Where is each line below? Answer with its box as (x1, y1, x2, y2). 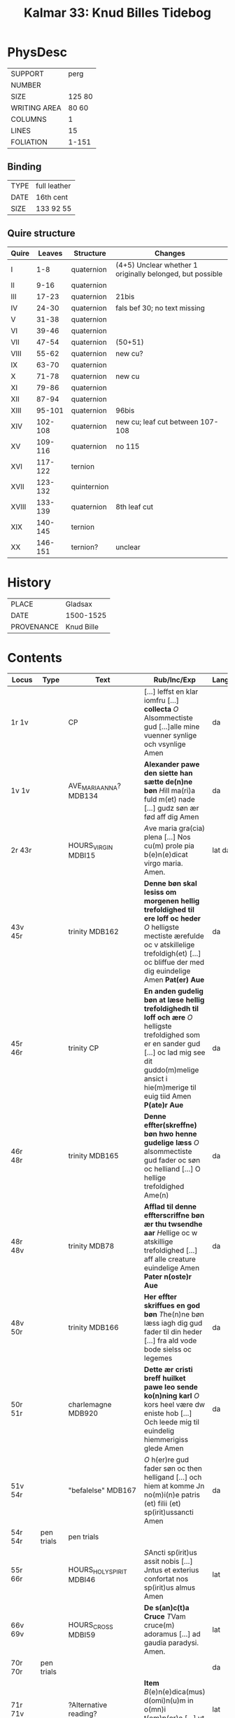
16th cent (36, 192, 69, 202)
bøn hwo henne (143, 1129, 197, 1139)
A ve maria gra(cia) (143, 823, 205, 833)
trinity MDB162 (68, 927, 119, 937)
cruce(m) (143, 1621, 175, 1630)
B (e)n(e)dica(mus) (143, 1687, 206, 1697)
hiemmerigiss (143, 1435, 189, 1445)
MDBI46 (68, 1575, 96, 1585)
